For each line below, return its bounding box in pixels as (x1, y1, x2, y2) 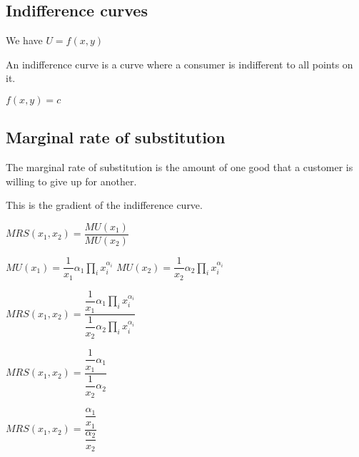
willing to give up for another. (6, 173, 137, 188)
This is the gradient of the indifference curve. (6, 197, 203, 212)
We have (6, 33, 43, 48)
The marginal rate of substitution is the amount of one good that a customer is (6, 160, 353, 175)
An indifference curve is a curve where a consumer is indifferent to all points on (6, 56, 353, 71)
